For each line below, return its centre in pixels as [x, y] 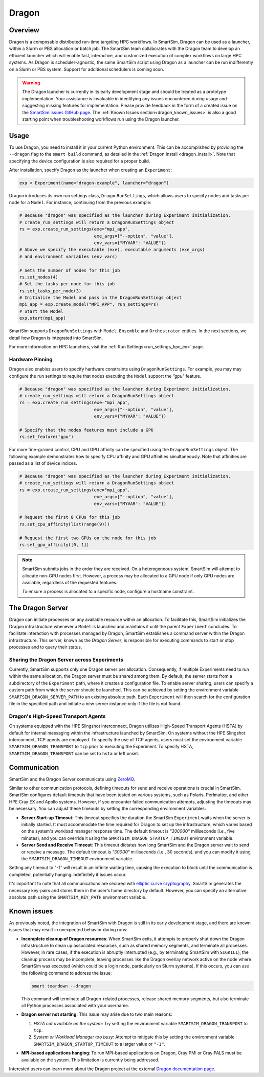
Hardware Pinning [31, 359]
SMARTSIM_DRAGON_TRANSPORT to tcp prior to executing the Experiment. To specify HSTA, [101, 747]
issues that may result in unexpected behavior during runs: [68, 930]
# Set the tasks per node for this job [67, 284]
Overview [24, 30]
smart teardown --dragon [61, 986]
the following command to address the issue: [66, 973]
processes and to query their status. [45, 647]
